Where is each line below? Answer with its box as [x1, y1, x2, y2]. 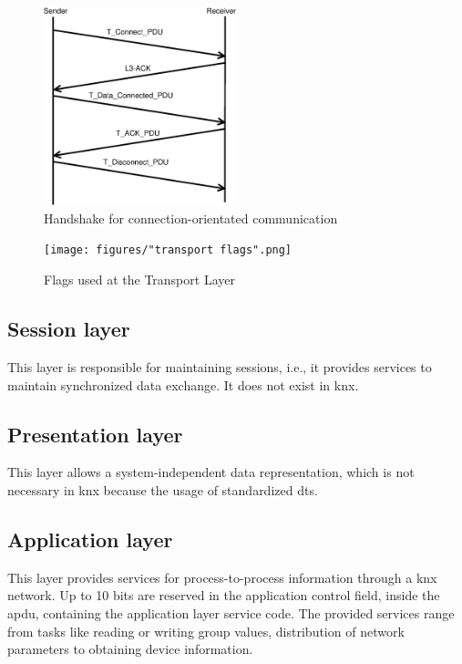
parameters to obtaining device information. [7, 639, 253, 659]
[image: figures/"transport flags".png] [44, 244, 293, 257]
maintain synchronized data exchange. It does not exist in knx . [7, 375, 359, 394]
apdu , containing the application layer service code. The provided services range [7, 603, 455, 622]
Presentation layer [7, 420, 183, 448]
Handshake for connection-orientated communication [44, 208, 338, 227]
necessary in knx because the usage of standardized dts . [7, 480, 318, 499]
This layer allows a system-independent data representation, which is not [7, 462, 415, 482]
